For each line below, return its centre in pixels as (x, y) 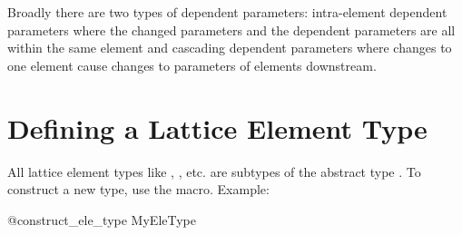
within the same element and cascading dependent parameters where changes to (230, 48)
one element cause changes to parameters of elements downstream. (192, 65)
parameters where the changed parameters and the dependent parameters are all (231, 29)
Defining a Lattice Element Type (217, 127)
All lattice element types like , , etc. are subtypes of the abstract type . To (214, 171)
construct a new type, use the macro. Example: (138, 189)
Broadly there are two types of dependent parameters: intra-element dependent (227, 12)
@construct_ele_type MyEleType (102, 219)
